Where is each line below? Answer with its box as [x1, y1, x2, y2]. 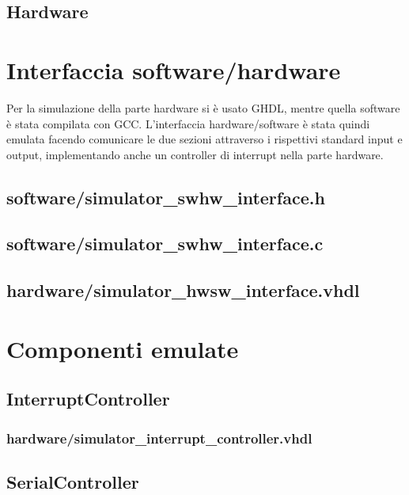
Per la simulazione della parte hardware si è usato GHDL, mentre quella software [6, 99, 400, 116]
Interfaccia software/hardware [6, 53, 341, 86]
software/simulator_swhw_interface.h [6, 185, 325, 209]
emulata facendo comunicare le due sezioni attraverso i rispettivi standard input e [6, 131, 403, 147]
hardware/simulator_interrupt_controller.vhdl [6, 428, 312, 447]
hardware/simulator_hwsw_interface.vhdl [6, 278, 360, 303]
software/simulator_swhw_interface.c [6, 231, 324, 256]
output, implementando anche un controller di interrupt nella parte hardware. [6, 146, 384, 162]
